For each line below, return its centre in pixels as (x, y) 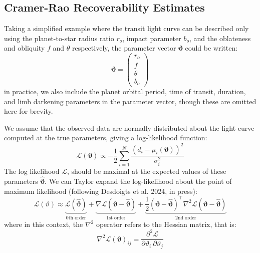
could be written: (211, 48)
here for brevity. (29, 111)
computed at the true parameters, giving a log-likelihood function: (106, 138)
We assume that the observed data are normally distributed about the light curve (129, 128)
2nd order (186, 218)
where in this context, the (44, 224)
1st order (116, 218)
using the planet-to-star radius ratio (59, 38)
